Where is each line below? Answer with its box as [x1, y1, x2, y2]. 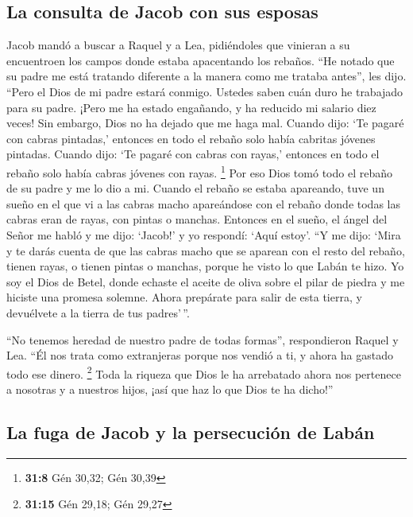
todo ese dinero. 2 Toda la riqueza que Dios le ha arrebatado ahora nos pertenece [6, 363, 401, 382]
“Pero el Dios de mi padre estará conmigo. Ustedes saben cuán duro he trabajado [6, 83, 403, 99]
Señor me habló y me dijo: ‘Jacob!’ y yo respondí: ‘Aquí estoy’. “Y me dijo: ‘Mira [6, 226, 401, 243]
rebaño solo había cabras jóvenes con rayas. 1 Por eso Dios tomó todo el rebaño [6, 161, 392, 181]
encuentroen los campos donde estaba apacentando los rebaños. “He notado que [6, 52, 395, 68]
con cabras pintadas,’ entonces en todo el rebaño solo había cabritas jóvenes [6, 130, 376, 146]
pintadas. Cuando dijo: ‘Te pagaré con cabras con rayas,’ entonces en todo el [6, 146, 380, 162]
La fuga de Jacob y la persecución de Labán [6, 419, 375, 444]
